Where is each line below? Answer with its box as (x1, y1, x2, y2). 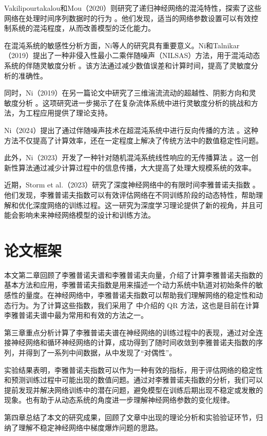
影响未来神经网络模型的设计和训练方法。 (18, 210, 155, 220)
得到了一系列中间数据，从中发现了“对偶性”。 (25, 347, 177, 357)
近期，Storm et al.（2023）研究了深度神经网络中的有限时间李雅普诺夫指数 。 (4, 179, 260, 190)
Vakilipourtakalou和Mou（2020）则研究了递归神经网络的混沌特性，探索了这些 (4, 3, 261, 13)
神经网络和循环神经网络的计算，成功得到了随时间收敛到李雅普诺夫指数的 (11, 337, 256, 348)
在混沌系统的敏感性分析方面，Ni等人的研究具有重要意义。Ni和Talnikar (4, 40, 240, 50)
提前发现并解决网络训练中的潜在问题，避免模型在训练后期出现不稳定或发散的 (4, 384, 263, 395)
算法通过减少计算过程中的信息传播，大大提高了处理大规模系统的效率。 (18, 162, 256, 173)
